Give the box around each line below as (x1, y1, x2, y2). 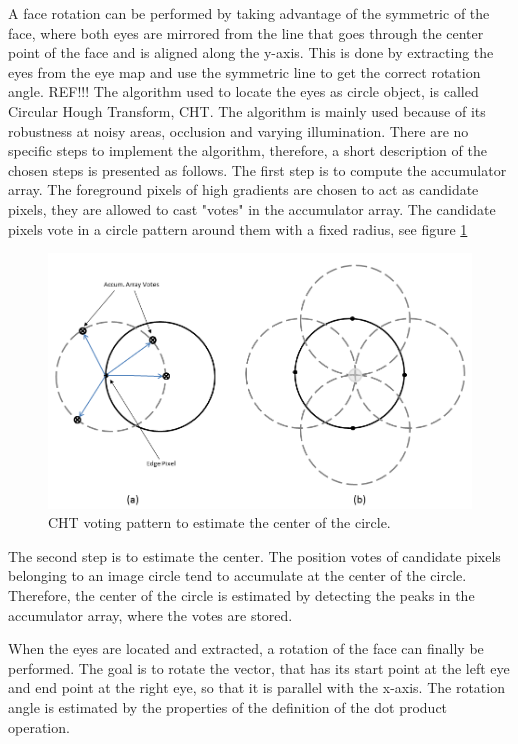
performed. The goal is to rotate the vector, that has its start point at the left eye (8, 657, 510, 678)
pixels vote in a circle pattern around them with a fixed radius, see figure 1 (8, 218, 468, 239)
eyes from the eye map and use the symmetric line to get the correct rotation (8, 61, 481, 82)
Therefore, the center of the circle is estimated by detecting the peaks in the (8, 585, 475, 606)
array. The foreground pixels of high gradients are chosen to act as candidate (8, 179, 479, 200)
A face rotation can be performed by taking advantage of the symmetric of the (8, 3, 490, 23)
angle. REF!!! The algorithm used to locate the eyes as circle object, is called (8, 81, 479, 102)
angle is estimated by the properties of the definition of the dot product (8, 696, 448, 717)
